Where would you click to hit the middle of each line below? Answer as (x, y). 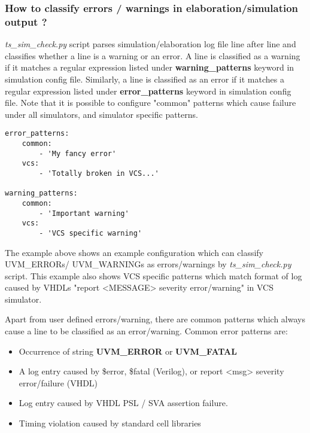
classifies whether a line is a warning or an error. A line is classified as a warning (153, 55)
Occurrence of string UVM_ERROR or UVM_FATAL (128, 351)
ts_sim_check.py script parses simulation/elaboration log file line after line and (151, 44)
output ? (26, 21)
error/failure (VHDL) (58, 382)
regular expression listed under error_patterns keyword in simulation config (148, 91)
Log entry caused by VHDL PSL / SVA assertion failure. (123, 403)
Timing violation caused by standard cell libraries (110, 423)
